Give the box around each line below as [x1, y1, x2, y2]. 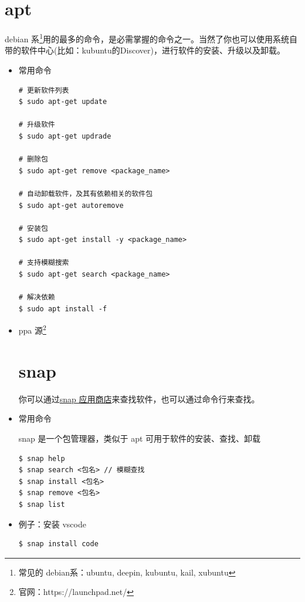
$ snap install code [18, 540, 99, 549]
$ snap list [18, 500, 65, 509]
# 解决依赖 [18, 293, 55, 302]
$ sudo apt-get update [18, 97, 107, 106]
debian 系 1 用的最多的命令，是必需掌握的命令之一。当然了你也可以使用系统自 [5, 31, 297, 45]
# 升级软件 [18, 120, 55, 129]
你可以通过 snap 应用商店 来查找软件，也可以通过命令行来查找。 [18, 392, 260, 405]
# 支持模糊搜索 [18, 258, 69, 267]
